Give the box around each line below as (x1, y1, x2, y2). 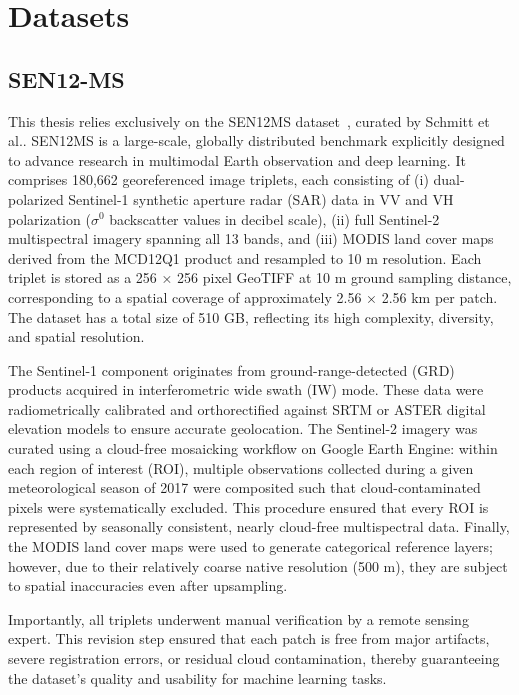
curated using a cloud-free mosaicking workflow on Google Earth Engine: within (8, 438, 498, 459)
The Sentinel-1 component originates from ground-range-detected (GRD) (8, 359, 455, 380)
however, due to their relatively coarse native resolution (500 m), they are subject (8, 555, 508, 576)
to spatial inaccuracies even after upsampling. (8, 575, 288, 596)
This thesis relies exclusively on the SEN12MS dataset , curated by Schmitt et (8, 110, 490, 131)
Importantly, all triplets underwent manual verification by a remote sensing (8, 608, 469, 629)
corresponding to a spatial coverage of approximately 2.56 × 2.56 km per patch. (8, 286, 498, 307)
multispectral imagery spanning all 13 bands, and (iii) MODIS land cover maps (8, 228, 494, 249)
